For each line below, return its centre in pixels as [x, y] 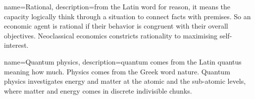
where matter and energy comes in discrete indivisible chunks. [98, 90]
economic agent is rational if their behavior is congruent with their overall [116, 26]
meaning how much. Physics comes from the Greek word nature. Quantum [117, 71]
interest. [16, 45]
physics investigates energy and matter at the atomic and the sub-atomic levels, [125, 81]
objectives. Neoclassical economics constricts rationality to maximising [111, 35]
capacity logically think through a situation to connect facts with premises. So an [127, 16]
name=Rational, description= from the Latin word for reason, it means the [117, 6]
